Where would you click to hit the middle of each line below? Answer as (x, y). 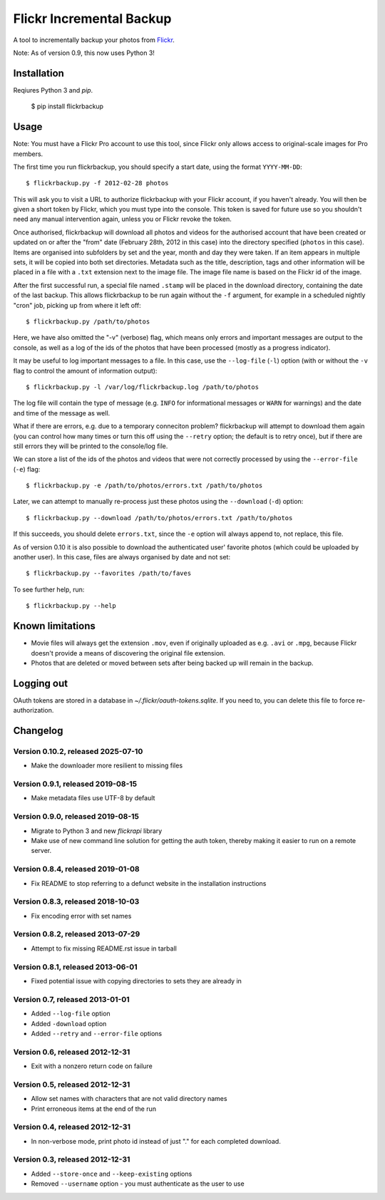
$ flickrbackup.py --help (71, 606)
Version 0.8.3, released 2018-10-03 (76, 901)
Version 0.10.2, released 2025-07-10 (78, 751)
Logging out (40, 683)
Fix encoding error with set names (81, 916)
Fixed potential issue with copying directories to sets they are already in (137, 981)
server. (41, 851)
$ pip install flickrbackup (67, 106)
